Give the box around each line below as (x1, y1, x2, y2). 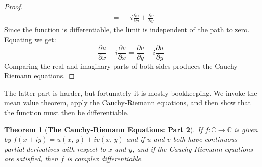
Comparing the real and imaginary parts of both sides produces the (4, 60, 213, 71)
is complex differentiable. (67, 153, 143, 164)
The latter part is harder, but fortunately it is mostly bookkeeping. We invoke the (4, 87, 257, 98)
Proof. (4, 1, 23, 11)
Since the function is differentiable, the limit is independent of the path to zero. (4, 24, 250, 35)
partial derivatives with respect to (4, 143, 106, 154)
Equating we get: (4, 34, 56, 45)
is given (234, 124, 258, 134)
